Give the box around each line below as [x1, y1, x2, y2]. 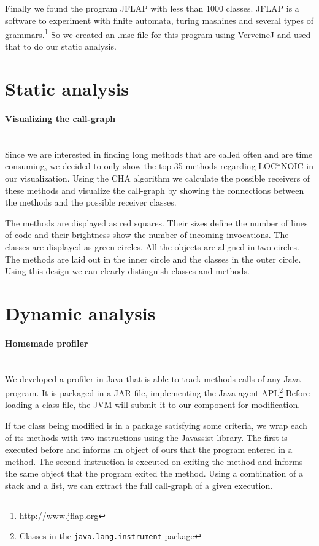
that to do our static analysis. [5, 40, 117, 53]
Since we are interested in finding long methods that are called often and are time [5, 147, 313, 160]
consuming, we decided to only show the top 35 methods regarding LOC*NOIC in [5, 160, 313, 172]
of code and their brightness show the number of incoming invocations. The [5, 228, 289, 241]
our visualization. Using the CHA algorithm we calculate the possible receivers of [5, 171, 310, 184]
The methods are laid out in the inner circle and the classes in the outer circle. [5, 252, 301, 265]
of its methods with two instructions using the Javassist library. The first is [5, 431, 288, 444]
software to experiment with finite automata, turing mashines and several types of [5, 13, 313, 26]
